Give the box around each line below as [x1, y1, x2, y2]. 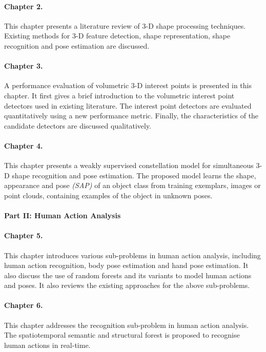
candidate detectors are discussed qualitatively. [4, 120, 151, 131]
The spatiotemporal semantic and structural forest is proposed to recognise [4, 329, 240, 340]
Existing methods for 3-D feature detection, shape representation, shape [4, 30, 231, 41]
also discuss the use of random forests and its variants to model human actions [4, 270, 252, 280]
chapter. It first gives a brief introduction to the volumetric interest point [4, 90, 235, 100]
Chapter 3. [4, 60, 43, 71]
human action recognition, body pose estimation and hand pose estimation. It [4, 260, 249, 271]
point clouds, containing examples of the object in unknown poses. [4, 190, 213, 200]
